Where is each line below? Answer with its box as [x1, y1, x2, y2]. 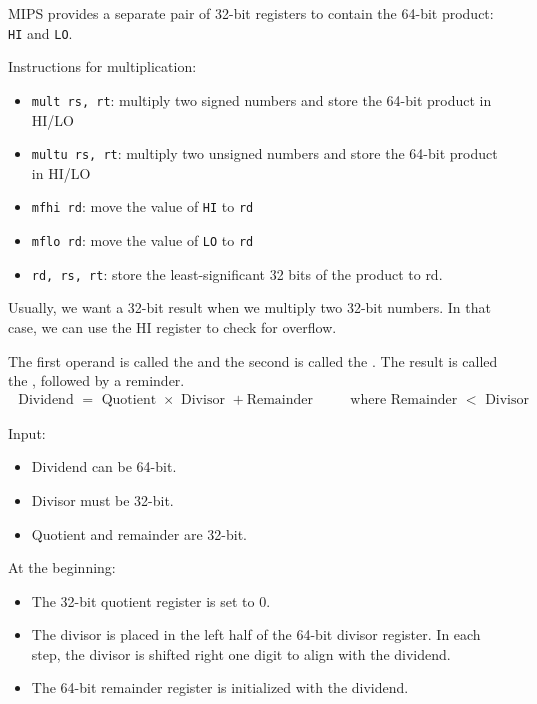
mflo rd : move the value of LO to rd [31, 230, 254, 250]
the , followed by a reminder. [8, 370, 185, 391]
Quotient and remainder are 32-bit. [31, 523, 247, 544]
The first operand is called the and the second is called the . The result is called [8, 350, 498, 371]
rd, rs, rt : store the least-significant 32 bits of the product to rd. [31, 263, 443, 284]
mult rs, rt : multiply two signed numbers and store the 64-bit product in [31, 89, 492, 110]
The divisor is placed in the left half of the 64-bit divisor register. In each [31, 624, 481, 645]
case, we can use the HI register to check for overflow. [8, 316, 337, 337]
